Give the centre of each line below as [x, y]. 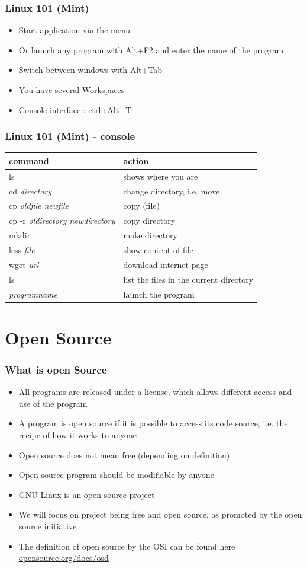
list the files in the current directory [188, 279]
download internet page [166, 264]
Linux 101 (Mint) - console [70, 136]
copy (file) [141, 205]
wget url [24, 264]
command [29, 160]
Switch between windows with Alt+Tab [91, 70]
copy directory [149, 220]
